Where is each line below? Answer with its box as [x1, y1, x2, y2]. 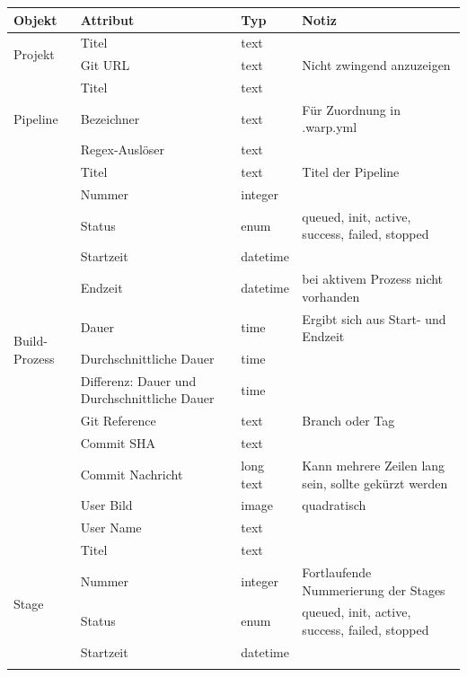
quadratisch [302, 496, 366, 514]
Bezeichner [80, 109, 140, 127]
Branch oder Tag [302, 411, 395, 430]
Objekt [13, 10, 57, 29]
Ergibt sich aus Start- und [302, 309, 446, 328]
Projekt [13, 44, 55, 63]
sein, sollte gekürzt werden [302, 473, 448, 492]
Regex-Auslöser [80, 140, 165, 159]
